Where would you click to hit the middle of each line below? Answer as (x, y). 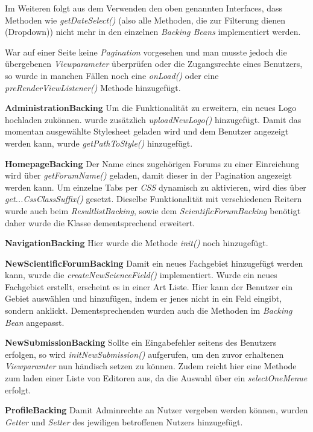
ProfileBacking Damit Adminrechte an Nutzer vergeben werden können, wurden (156, 410)
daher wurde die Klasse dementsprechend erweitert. (100, 222)
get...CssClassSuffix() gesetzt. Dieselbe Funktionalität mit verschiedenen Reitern (153, 199)
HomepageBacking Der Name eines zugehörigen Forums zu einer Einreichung (152, 163)
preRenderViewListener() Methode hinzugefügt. (93, 87)
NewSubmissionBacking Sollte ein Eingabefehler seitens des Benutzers (141, 342)
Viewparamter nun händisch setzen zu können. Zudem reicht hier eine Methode (151, 366)
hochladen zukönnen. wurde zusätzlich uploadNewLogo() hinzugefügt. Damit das (153, 119)
